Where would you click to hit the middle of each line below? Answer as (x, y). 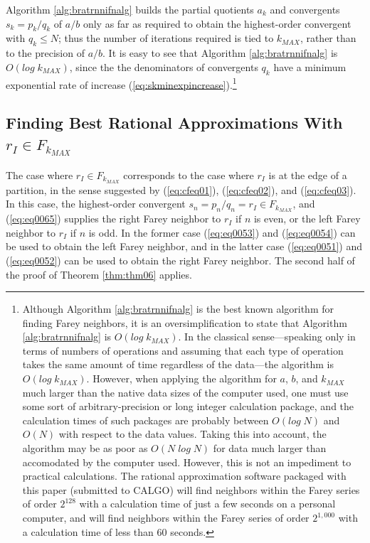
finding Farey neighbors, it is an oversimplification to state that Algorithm (185, 322)
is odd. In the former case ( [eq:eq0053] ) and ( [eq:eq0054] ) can (222, 232)
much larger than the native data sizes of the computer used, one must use (185, 392)
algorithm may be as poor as (85, 448)
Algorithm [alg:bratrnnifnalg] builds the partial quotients (130, 9)
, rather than (328, 38)
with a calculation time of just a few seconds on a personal (207, 504)
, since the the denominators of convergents (164, 66)
